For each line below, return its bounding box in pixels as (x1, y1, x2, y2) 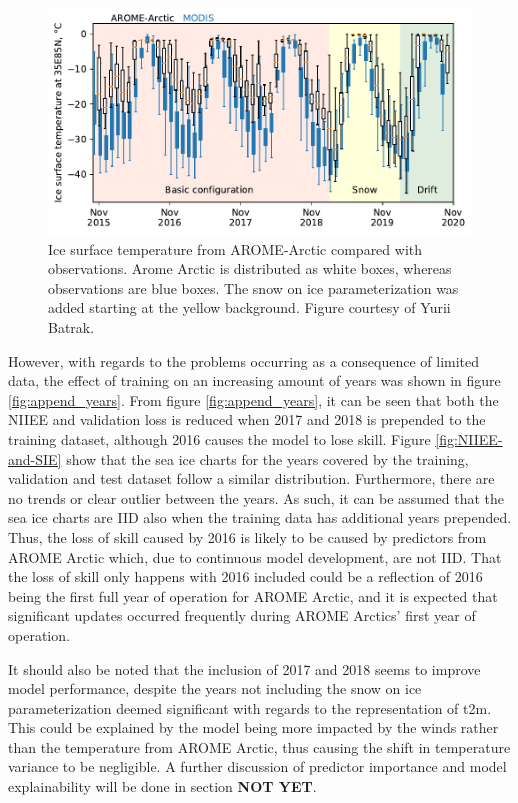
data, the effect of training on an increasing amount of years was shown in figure (8, 370, 501, 391)
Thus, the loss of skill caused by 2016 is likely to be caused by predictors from (8, 526, 487, 547)
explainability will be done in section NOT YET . (8, 776, 317, 797)
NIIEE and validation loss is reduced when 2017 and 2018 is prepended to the (8, 409, 486, 430)
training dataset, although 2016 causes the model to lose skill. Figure (8, 428, 431, 449)
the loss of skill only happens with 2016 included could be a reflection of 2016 (8, 566, 483, 587)
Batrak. (48, 317, 95, 338)
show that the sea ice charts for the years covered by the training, (66, 448, 469, 469)
